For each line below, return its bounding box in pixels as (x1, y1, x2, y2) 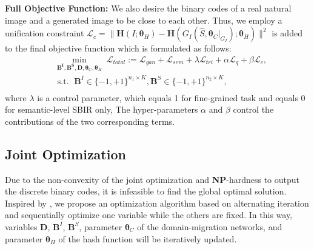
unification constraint (5, 27, 84, 39)
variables (5, 220, 38, 233)
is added (272, 27, 302, 39)
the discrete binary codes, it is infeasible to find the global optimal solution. (5, 185, 287, 198)
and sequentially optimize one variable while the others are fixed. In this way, (5, 208, 293, 221)
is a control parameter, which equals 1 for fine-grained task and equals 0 (37, 91, 306, 104)
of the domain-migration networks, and (137, 220, 282, 233)
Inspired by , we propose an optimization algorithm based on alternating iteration (5, 196, 309, 209)
